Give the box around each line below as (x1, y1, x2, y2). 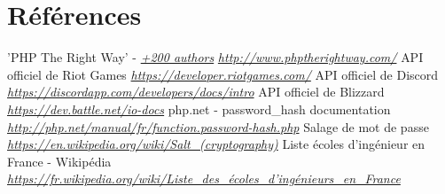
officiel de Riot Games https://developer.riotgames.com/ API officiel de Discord (7, 65, 439, 83)
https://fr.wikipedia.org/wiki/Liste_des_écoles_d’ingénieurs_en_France (7, 169, 401, 188)
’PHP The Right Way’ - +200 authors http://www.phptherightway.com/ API (7, 48, 424, 66)
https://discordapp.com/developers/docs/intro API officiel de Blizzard (7, 82, 385, 101)
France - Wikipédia (7, 151, 112, 170)
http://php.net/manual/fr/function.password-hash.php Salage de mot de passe (7, 117, 429, 136)
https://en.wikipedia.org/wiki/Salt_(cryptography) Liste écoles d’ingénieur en (7, 135, 425, 153)
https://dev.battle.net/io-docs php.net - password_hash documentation (7, 99, 391, 118)
